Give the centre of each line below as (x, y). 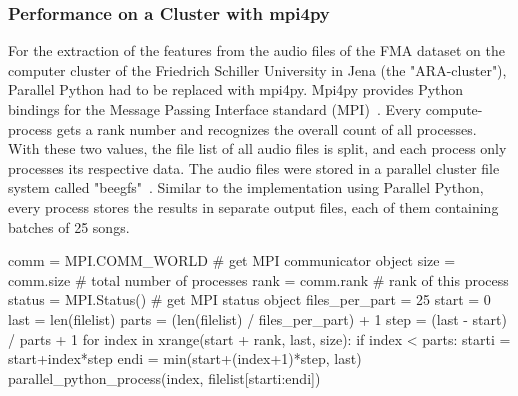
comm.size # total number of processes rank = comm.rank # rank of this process (258, 279)
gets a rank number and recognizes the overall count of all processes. (266, 128)
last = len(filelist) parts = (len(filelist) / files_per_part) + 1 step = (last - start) (257, 318)
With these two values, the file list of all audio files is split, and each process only (257, 148)
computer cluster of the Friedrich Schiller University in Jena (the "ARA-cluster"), (257, 69)
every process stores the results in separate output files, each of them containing (253, 206)
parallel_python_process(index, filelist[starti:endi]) (164, 377)
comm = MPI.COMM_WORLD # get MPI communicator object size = (232, 260)
